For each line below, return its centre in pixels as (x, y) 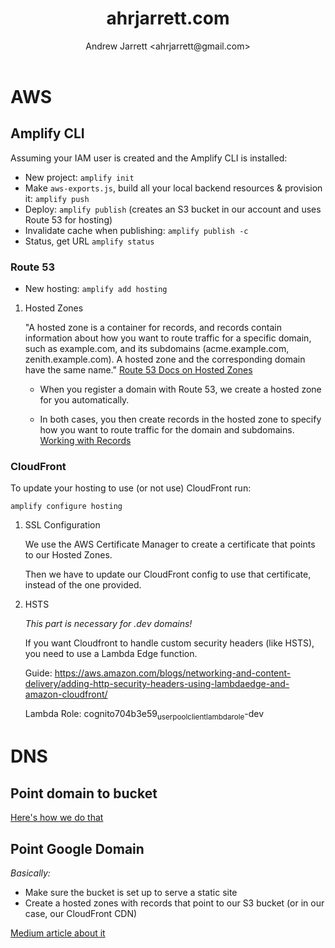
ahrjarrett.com (168, 18)
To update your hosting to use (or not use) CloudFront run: (131, 488)
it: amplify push (57, 198)
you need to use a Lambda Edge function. (111, 654)
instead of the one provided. (83, 585)
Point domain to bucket (84, 793)
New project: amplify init (79, 177)
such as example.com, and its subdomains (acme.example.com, (157, 349)
